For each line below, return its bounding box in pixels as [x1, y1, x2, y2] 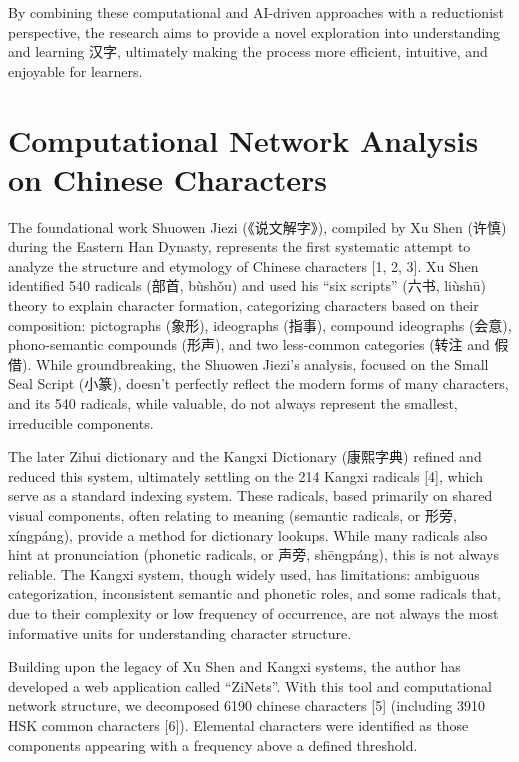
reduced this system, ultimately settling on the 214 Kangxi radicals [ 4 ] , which [8, 465, 483, 486]
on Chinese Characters [8, 158, 327, 199]
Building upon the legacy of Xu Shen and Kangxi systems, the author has [8, 656, 461, 677]
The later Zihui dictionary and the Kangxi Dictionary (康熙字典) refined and [8, 446, 482, 467]
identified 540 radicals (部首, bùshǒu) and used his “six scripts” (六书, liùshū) [8, 275, 486, 296]
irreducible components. [8, 412, 154, 433]
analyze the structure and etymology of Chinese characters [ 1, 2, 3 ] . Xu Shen [8, 255, 479, 276]
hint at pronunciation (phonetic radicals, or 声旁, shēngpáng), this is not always [8, 544, 499, 565]
